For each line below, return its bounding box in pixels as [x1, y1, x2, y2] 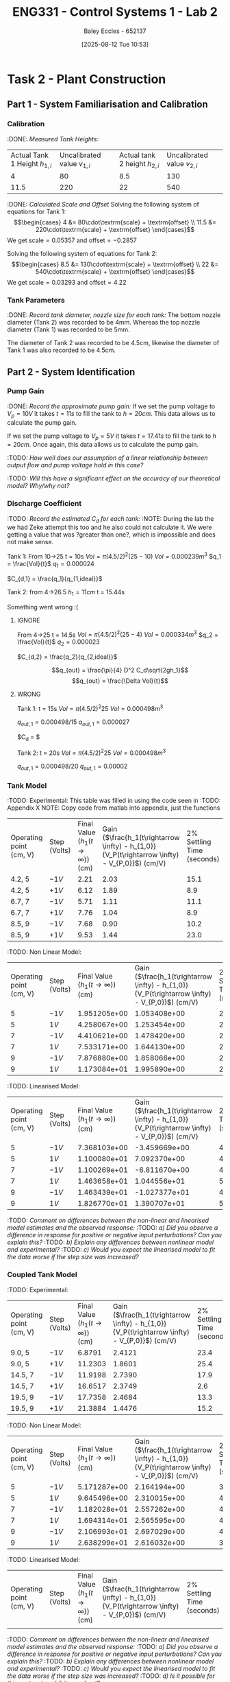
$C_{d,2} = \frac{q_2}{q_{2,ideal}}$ [16, 653, 118, 661]
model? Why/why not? [7, 482, 70, 490]
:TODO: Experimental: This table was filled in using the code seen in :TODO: [7, 797, 221, 805]
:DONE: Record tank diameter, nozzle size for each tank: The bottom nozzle [7, 311, 221, 319]
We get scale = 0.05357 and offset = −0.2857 [7, 236, 137, 244]
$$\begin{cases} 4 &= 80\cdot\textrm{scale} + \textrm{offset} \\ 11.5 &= [13, 218, 217, 226]
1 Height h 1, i [10, 159, 52, 170]
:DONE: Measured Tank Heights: [7, 135, 99, 143]
